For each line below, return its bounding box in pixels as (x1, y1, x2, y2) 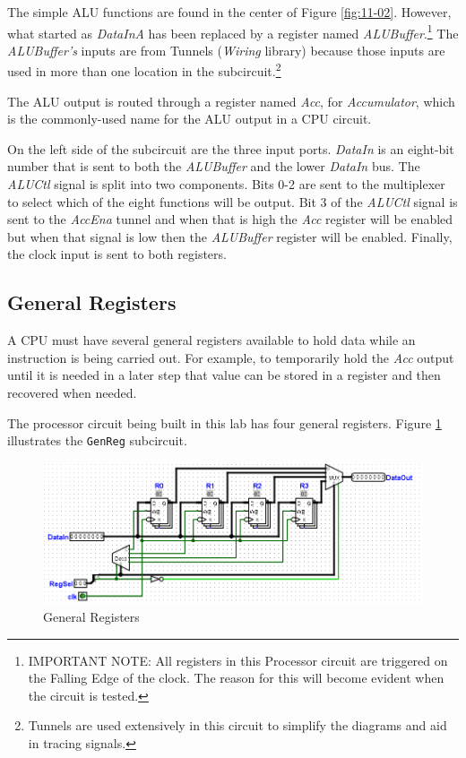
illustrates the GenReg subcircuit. (7, 431, 187, 450)
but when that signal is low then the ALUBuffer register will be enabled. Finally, (7, 227, 453, 245)
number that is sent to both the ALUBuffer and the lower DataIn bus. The (7, 157, 420, 176)
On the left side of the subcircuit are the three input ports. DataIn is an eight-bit (7, 139, 454, 158)
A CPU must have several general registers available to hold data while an (7, 331, 416, 349)
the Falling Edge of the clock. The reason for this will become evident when (28, 668, 444, 687)
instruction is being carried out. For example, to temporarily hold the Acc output (7, 348, 454, 366)
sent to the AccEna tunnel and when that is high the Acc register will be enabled (7, 210, 453, 228)
